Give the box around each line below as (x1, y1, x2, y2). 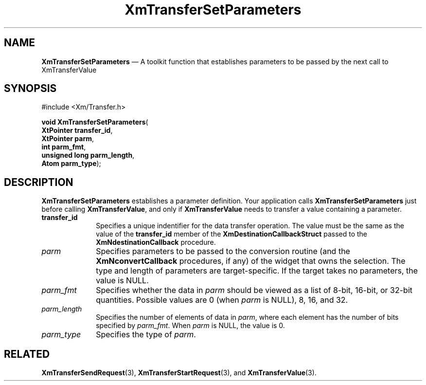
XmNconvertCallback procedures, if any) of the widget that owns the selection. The (96, 256, 406, 266)
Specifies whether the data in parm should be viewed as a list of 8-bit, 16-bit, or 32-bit (96, 285, 413, 295)
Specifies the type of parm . (96, 330, 196, 340)
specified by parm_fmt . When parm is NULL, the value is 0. (96, 321, 285, 330)
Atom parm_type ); (41, 159, 101, 168)
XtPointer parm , (41, 134, 94, 143)
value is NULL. (96, 275, 149, 286)
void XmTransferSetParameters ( (41, 118, 148, 127)
